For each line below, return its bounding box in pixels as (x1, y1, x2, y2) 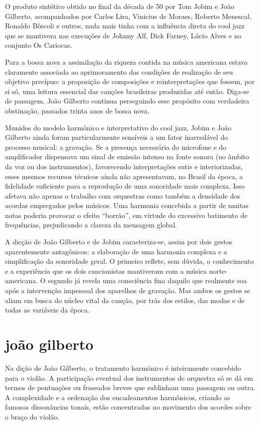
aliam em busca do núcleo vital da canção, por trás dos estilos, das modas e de (5, 295, 245, 305)
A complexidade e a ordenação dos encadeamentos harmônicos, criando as (5, 392, 230, 402)
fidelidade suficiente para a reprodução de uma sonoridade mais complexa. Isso (5, 181, 245, 191)
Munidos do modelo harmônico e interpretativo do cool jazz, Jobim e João (5, 122, 232, 132)
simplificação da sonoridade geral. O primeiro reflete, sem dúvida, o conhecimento (5, 256, 254, 266)
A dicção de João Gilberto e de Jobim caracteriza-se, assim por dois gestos (5, 236, 233, 247)
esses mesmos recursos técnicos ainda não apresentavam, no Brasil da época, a (5, 171, 243, 181)
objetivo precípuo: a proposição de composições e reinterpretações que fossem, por (5, 76, 255, 87)
